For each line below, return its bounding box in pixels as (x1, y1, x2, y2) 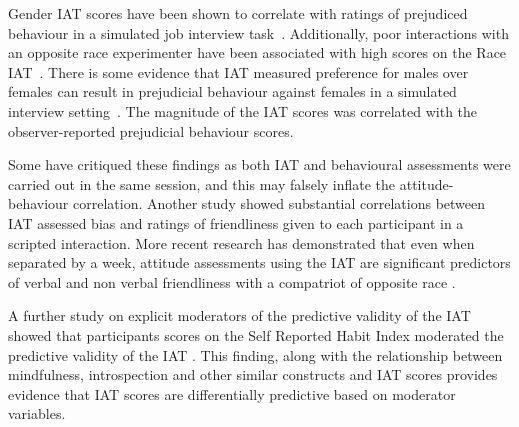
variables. (8, 403, 66, 424)
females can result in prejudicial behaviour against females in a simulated (8, 81, 457, 102)
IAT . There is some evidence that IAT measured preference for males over (8, 61, 469, 82)
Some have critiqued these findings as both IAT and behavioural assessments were (8, 154, 511, 175)
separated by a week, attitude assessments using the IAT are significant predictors (8, 252, 511, 273)
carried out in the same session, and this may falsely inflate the (8, 173, 396, 194)
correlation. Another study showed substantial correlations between (73, 193, 486, 214)
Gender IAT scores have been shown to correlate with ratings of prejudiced (8, 3, 468, 23)
